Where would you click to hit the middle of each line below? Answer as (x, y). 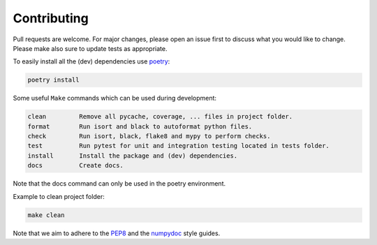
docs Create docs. (75, 165)
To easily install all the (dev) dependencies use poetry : (91, 61)
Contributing (51, 18)
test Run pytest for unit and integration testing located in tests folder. (178, 146)
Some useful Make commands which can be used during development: (114, 98)
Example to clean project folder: (59, 196)
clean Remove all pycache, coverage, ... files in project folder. (160, 117)
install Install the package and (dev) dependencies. (133, 156)
